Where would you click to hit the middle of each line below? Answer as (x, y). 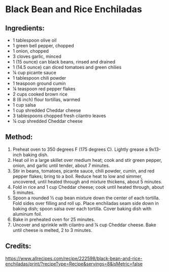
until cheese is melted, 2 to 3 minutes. (52, 230)
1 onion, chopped (31, 51)
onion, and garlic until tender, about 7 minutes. (61, 165)
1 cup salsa (24, 105)
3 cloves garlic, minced (37, 56)
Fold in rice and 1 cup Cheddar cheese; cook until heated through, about (88, 187)
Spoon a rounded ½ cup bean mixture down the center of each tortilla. (86, 198)
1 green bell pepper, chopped (43, 46)
